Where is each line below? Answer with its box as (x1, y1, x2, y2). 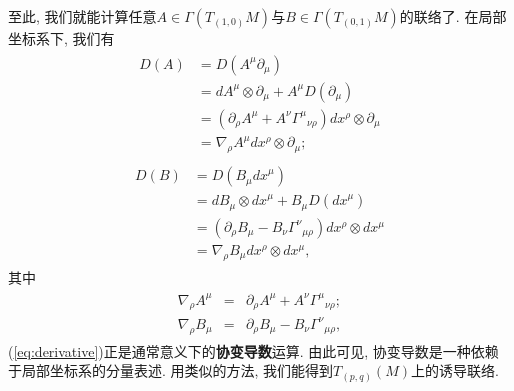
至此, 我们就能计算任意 (8, 6, 157, 26)
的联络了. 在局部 (399, 6, 507, 26)
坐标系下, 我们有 (8, 28, 115, 48)
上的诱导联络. (410, 360, 499, 381)
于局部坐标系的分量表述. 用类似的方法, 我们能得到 (8, 360, 334, 381)
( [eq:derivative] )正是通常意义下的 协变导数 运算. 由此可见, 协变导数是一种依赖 (8, 340, 499, 361)
